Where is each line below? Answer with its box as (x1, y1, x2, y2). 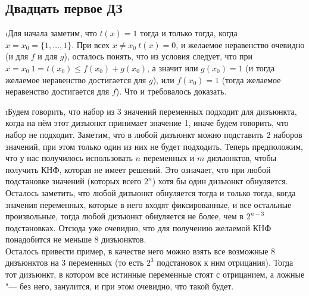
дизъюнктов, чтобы (207, 152, 277, 164)
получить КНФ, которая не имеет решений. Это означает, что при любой (5, 163, 271, 175)
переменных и (143, 152, 195, 164)
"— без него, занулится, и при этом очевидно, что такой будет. (5, 279, 234, 292)
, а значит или (147, 61, 198, 74)
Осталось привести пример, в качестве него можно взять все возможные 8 (5, 244, 276, 257)
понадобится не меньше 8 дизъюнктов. (5, 233, 146, 245)
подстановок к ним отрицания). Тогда (157, 256, 294, 269)
